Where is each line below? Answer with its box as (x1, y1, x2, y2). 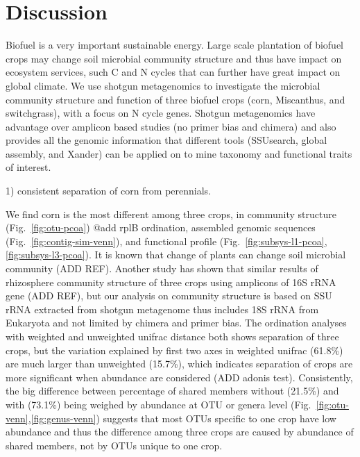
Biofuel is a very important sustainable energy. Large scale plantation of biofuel (6, 38, 343, 52)
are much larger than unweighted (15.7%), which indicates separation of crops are (6, 356, 353, 371)
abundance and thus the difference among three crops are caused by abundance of (6, 424, 354, 439)
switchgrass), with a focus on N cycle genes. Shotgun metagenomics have (6, 106, 316, 120)
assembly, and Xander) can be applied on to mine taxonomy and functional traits (6, 146, 352, 160)
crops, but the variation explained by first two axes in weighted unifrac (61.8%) (6, 342, 343, 357)
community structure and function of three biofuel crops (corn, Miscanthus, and (6, 92, 345, 106)
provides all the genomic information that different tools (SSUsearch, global (6, 133, 327, 147)
